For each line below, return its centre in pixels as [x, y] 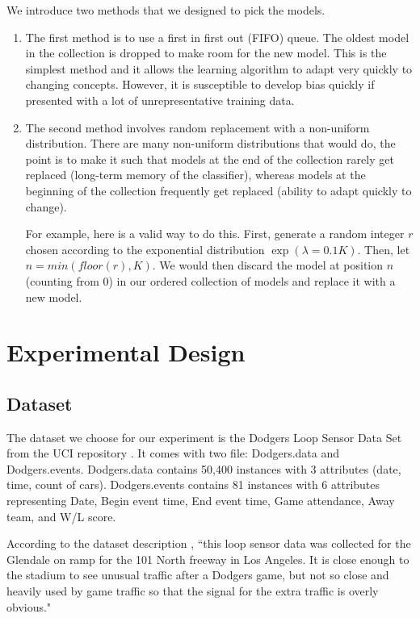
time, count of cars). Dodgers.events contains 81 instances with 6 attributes [193, 484]
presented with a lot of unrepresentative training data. [160, 100]
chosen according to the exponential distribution [145, 249]
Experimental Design [126, 352]
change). [46, 206]
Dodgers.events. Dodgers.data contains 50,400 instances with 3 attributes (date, [204, 468]
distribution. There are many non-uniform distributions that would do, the [210, 143]
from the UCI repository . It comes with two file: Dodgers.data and [173, 453]
